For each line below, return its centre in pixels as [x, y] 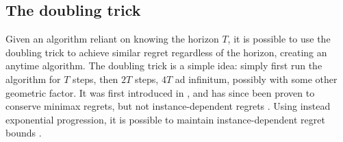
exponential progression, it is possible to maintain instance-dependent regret [165, 119]
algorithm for [33, 79]
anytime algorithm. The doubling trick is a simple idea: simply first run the [164, 66]
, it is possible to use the [279, 39]
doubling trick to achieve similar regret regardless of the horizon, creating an [166, 52]
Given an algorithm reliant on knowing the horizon [112, 39]
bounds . [24, 133]
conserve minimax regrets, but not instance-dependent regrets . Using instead [168, 106]
